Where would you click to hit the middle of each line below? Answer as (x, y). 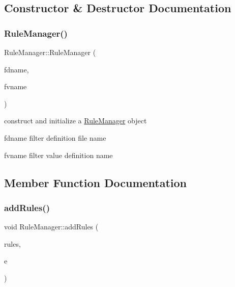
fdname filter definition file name (55, 137)
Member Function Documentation (96, 182)
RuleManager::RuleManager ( (50, 52)
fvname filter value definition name (58, 155)
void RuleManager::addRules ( (51, 227)
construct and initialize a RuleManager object (76, 121)
